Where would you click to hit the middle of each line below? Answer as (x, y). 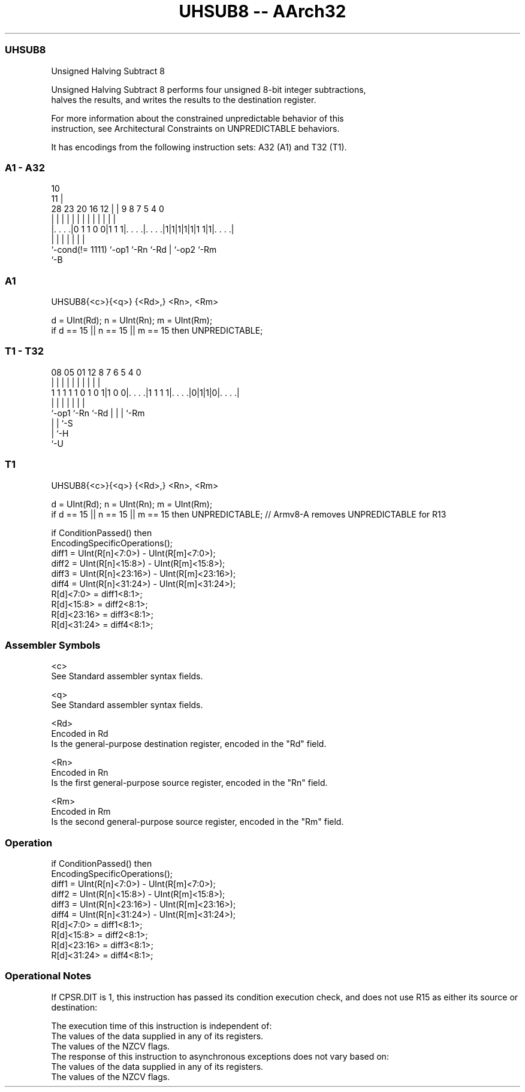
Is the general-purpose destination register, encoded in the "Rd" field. (189, 744)
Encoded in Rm (81, 812)
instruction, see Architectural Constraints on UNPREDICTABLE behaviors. (195, 128)
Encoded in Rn (80, 773)
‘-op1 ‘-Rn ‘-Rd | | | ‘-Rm (98, 413)
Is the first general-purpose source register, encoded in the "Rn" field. (189, 783)
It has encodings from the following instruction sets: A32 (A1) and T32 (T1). (199, 147)
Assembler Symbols (53, 645)
